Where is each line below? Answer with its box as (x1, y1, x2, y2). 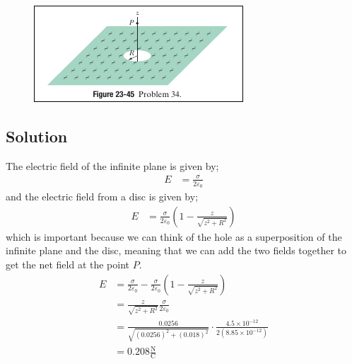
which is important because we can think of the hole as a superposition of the (6, 229, 342, 244)
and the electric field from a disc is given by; (6, 189, 199, 204)
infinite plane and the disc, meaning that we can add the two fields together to (6, 243, 347, 258)
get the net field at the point (6, 256, 129, 271)
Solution (6, 125, 68, 147)
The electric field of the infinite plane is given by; (6, 158, 219, 173)
